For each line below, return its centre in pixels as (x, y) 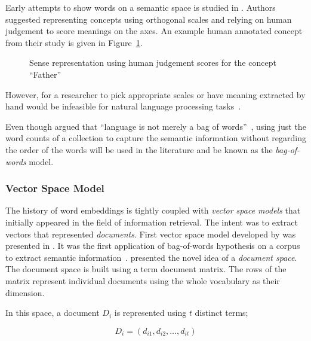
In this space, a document (53, 313)
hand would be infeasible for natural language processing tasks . (123, 106)
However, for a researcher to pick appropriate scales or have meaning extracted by (155, 94)
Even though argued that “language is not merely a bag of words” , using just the (156, 126)
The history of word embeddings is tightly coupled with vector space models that (153, 210)
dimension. (25, 292)
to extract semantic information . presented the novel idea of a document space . (151, 257)
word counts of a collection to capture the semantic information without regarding (156, 138)
